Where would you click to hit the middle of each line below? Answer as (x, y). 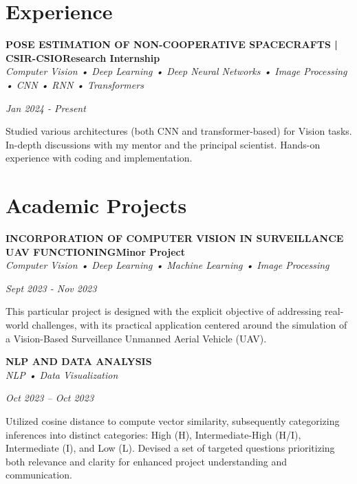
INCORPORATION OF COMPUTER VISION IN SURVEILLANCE (175, 238)
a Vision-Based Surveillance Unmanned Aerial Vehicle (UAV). (136, 338)
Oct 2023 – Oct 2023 (50, 398)
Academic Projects (96, 205)
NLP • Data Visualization (62, 374)
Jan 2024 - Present (46, 108)
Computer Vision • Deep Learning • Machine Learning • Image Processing (167, 265)
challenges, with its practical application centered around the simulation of (190, 324)
